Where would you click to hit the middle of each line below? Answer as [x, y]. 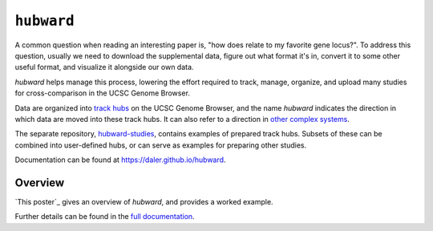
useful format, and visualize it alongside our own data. [104, 67]
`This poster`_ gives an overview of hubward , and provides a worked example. [144, 201]
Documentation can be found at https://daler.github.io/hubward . [120, 160]
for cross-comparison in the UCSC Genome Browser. [102, 93]
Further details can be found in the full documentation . [105, 217]
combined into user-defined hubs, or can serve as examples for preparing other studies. [161, 145]
